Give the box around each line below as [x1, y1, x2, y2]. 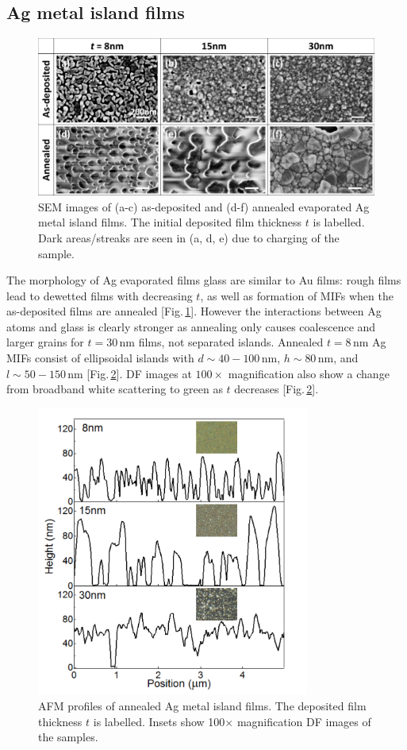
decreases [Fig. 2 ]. [234, 381, 319, 397]
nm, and [317, 350, 359, 366]
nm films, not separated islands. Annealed [119, 334, 324, 350]
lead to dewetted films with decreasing [6, 287, 193, 303]
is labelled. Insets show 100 [93, 713, 225, 729]
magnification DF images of [236, 713, 371, 729]
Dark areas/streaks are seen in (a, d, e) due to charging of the [38, 229, 340, 245]
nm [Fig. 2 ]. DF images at [67, 365, 192, 381]
